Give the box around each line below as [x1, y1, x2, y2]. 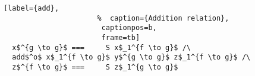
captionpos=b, [101, 24, 157, 32]
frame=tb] [101, 33, 140, 42]
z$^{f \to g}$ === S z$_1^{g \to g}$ [12, 62, 178, 71]
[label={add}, [4, 4, 59, 12]
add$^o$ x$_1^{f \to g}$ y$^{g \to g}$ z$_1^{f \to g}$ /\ [12, 53, 251, 62]
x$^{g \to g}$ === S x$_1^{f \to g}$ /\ [12, 43, 191, 52]
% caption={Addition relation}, [97, 14, 229, 22]
